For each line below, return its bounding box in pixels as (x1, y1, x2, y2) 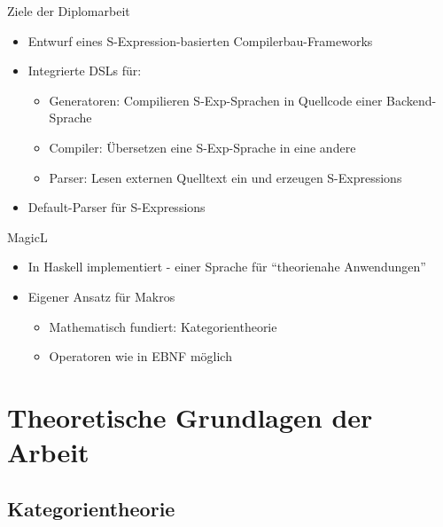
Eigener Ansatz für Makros (27, 287, 175, 305)
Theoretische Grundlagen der (7, 398, 373, 435)
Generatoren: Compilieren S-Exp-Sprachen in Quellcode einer (49, 90, 383, 109)
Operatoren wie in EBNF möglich (49, 347, 232, 366)
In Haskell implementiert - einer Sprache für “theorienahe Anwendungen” (27, 257, 426, 276)
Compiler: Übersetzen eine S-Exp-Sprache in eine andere (49, 138, 356, 156)
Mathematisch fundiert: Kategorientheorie (49, 317, 277, 335)
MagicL (7, 227, 48, 246)
